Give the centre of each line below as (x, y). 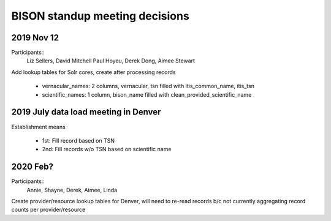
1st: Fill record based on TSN (78, 140)
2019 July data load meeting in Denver (86, 112)
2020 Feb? (32, 167)
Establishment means (38, 127)
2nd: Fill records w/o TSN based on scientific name (107, 149)
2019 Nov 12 (35, 38)
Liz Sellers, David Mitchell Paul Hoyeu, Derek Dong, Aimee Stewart (111, 61)
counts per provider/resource (48, 210)
